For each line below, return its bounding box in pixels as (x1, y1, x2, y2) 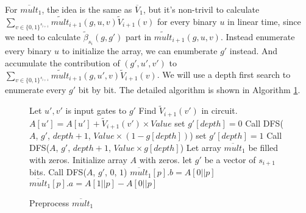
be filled (248, 141, 279, 153)
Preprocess (29, 196, 69, 209)
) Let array (180, 141, 221, 153)
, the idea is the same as (41, 3, 132, 15)
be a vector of (204, 153, 256, 166)
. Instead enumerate (220, 30, 295, 43)
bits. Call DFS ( (29, 166, 87, 178)
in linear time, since (227, 15, 301, 27)
